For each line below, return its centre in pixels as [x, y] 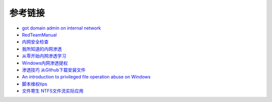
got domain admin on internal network [61, 28]
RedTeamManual [40, 34]
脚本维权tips [35, 84]
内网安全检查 [35, 42]
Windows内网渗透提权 [45, 63]
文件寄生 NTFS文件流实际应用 [53, 91]
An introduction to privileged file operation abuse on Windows [86, 77]
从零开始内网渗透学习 [44, 56]
